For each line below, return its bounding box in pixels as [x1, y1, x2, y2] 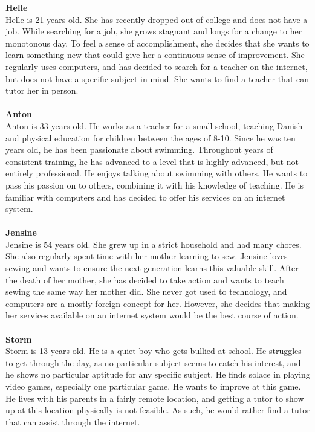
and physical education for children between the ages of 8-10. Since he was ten [5, 131, 296, 144]
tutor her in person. [5, 84, 79, 97]
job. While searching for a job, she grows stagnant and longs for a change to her [5, 25, 302, 37]
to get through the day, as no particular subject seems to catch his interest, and [5, 356, 301, 369]
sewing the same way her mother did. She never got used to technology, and [5, 285, 287, 298]
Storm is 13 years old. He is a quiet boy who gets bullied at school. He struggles [5, 344, 302, 357]
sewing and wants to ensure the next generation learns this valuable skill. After [5, 262, 299, 274]
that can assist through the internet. [5, 415, 140, 428]
